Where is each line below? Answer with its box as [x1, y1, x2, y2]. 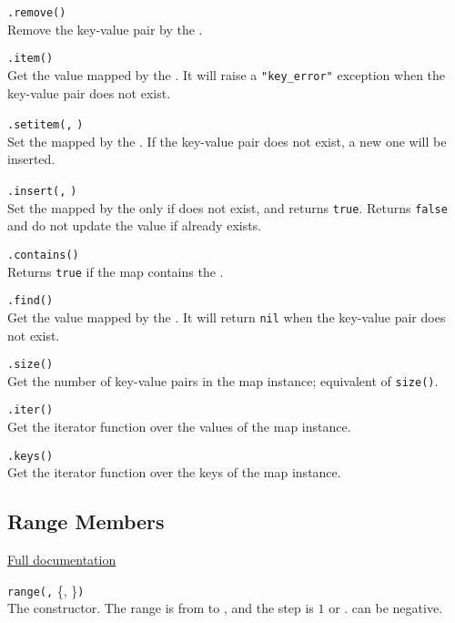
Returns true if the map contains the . [7, 261, 224, 281]
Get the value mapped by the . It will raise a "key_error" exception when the [7, 65, 446, 84]
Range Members [7, 507, 165, 536]
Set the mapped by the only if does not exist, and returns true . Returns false [7, 198, 448, 217]
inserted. [7, 149, 56, 169]
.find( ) [7, 294, 54, 308]
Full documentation [7, 550, 116, 569]
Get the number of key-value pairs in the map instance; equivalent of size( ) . [7, 371, 439, 390]
